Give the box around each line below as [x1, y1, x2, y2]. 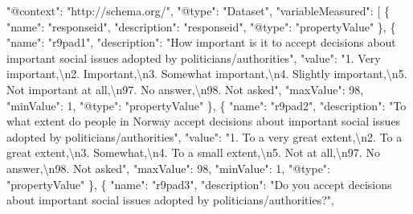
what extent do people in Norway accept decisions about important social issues [6, 113, 401, 130]
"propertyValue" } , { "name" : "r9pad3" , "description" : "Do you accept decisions [6, 175, 392, 192]
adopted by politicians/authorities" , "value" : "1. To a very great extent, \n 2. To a [6, 128, 403, 145]
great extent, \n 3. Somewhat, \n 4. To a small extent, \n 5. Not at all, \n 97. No [6, 144, 380, 161]
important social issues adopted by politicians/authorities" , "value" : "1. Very [6, 49, 381, 66]
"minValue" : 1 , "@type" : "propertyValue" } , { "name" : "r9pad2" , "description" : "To [6, 97, 407, 113]
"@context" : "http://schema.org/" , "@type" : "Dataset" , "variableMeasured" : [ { [6, 2, 390, 19]
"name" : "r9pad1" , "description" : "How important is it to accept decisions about [6, 34, 396, 51]
